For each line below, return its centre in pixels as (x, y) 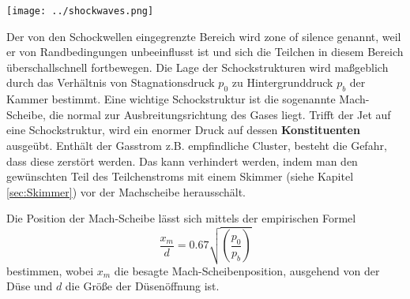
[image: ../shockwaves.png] (80, 11)
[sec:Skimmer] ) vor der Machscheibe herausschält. (126, 191)
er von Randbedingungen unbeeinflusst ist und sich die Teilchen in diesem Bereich (205, 52)
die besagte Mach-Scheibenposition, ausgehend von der (247, 270)
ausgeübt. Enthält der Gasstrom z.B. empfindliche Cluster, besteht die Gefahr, (197, 146)
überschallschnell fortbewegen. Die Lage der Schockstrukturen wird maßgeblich (197, 67)
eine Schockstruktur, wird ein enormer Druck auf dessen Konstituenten (183, 130)
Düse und (30, 286)
